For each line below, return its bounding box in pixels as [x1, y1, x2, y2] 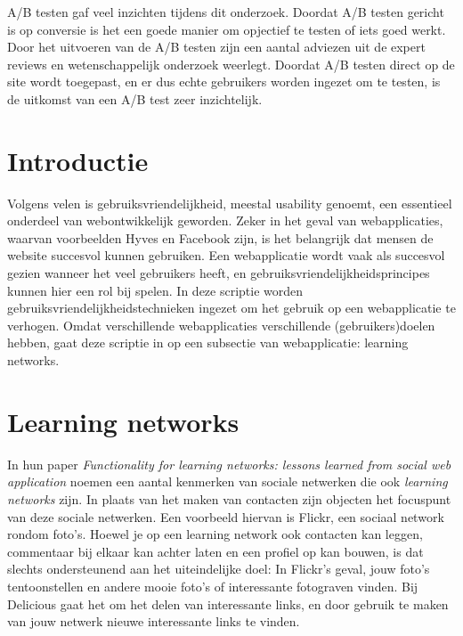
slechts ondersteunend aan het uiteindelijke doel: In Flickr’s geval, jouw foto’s [7, 559, 430, 578]
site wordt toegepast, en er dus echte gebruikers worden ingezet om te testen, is [7, 72, 441, 91]
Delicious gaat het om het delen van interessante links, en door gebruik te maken [7, 594, 449, 613]
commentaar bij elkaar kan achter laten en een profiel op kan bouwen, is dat [7, 542, 424, 560]
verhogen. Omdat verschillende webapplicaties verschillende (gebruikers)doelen [7, 315, 435, 334]
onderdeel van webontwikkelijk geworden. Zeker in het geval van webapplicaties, [7, 211, 443, 230]
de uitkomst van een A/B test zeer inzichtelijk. [7, 89, 263, 108]
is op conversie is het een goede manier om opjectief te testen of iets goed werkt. [7, 20, 446, 38]
